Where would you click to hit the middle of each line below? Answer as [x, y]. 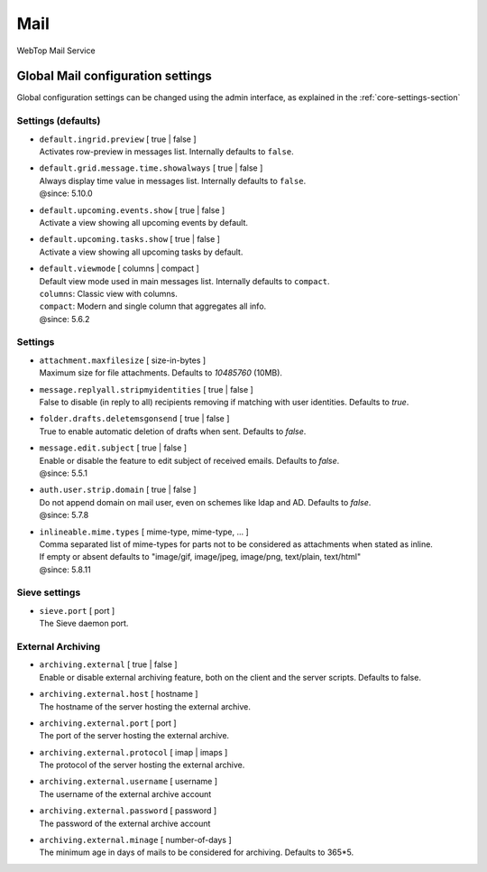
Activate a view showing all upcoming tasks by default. [141, 252]
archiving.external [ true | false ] [108, 664]
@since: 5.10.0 [66, 193]
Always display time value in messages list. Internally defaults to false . [173, 181]
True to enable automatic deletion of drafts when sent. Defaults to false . [173, 431]
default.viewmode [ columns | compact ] [119, 269]
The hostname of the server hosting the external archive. [145, 706]
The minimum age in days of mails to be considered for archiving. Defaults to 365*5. [197, 852]
